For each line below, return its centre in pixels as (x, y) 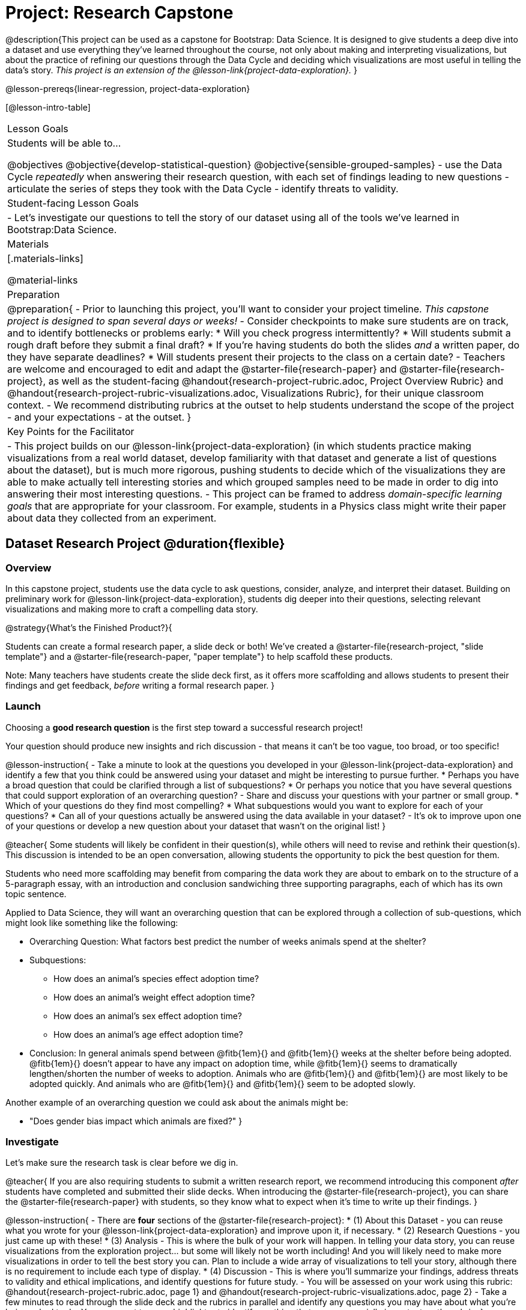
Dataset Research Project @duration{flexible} (145, 544)
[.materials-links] (45, 258)
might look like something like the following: (92, 922)
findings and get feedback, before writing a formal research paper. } (140, 685)
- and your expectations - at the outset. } (99, 417)
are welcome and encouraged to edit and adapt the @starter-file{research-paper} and (202, 369)
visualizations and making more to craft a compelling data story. (132, 609)
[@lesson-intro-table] (48, 107)
